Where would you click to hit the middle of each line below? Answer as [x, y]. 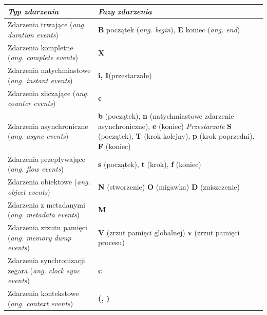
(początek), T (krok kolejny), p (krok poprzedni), [176, 136]
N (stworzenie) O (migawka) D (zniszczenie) [169, 186]
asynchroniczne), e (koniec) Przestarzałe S [165, 126]
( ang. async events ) [38, 136]
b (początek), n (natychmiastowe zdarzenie [166, 116]
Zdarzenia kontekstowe [43, 293]
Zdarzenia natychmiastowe [49, 70]
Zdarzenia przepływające [47, 159]
